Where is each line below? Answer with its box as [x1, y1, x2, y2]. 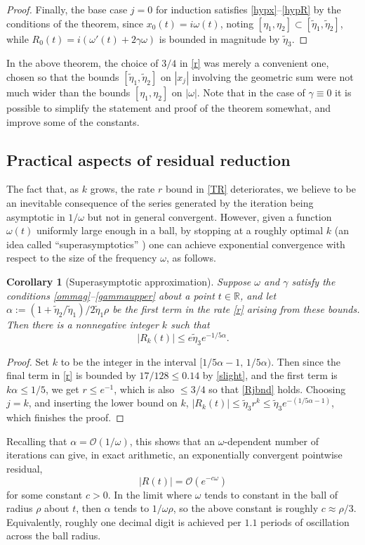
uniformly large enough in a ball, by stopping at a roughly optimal [36, 223, 324, 238]
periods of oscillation [260, 514, 350, 529]
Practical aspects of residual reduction [6, 148, 291, 170]
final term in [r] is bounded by [6, 368, 136, 383]
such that [171, 317, 210, 332]
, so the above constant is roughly [173, 501, 319, 515]
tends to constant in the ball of [204, 487, 338, 501]
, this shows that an [129, 433, 215, 448]
